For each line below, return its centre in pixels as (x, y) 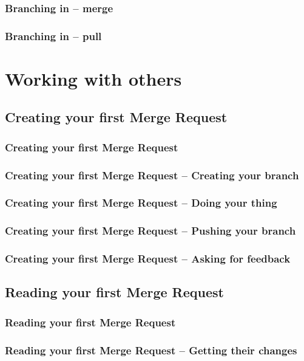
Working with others (93, 78)
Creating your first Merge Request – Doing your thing (141, 203)
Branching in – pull (53, 36)
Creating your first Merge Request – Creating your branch (152, 175)
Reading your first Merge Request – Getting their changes (151, 350)
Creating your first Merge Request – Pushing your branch (150, 231)
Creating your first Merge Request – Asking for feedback (148, 259)
